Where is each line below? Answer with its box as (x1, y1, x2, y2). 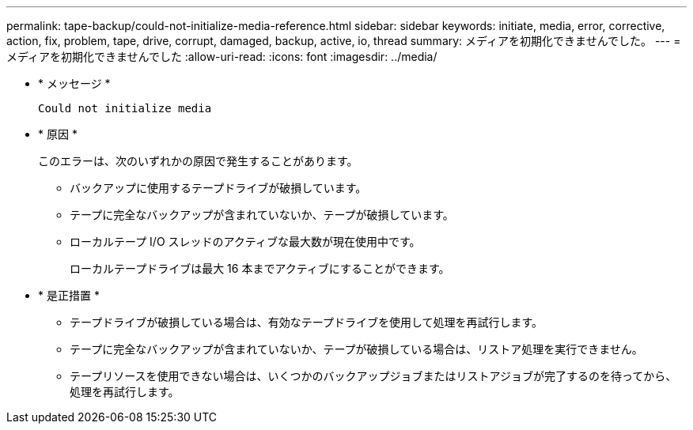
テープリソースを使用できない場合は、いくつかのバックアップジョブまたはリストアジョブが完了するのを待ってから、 (70, 369, 677, 383)
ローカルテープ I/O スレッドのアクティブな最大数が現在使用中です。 (70, 235, 421, 248)
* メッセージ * (38, 77, 111, 90)
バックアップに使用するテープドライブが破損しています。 (70, 181, 367, 194)
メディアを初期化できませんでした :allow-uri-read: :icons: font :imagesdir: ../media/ (6, 50, 437, 63)
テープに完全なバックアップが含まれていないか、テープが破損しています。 (70, 208, 454, 221)
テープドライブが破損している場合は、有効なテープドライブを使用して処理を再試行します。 (70, 315, 543, 329)
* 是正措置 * (38, 289, 100, 302)
